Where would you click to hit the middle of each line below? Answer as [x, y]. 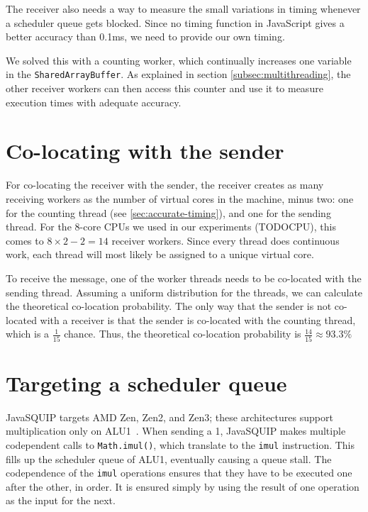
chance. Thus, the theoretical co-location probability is [183, 334]
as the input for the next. [61, 500]
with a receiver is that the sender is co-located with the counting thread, [198, 319]
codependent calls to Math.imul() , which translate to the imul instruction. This [180, 444]
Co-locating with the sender [145, 151]
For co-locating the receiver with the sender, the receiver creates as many [165, 185]
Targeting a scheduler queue [146, 383]
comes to [25, 240]
